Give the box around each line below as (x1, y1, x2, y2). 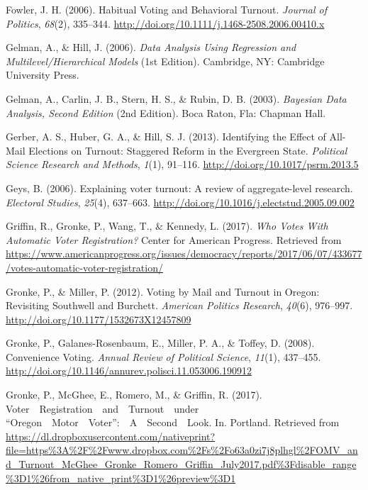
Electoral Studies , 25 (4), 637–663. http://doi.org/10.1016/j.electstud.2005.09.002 (6, 194, 355, 209)
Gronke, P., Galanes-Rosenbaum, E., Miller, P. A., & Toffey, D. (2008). (6, 335, 315, 350)
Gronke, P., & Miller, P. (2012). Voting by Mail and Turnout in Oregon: (6, 284, 320, 299)
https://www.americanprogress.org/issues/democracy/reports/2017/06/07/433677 (6, 246, 362, 261)
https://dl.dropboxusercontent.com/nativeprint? (6, 428, 216, 443)
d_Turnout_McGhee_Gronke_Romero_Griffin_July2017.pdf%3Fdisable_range (6, 457, 357, 472)
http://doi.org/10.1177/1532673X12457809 (6, 311, 191, 326)
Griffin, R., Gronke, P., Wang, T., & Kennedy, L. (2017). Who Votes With (6, 218, 328, 233)
